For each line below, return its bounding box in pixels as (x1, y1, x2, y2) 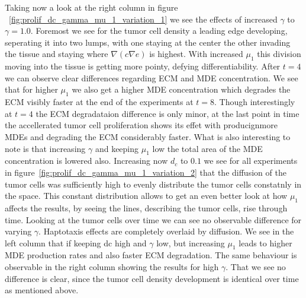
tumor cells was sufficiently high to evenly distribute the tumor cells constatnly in (5, 177, 302, 190)
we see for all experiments (204, 154, 298, 167)
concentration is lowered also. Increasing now (5, 154, 168, 167)
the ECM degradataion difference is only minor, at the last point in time (36, 107, 299, 119)
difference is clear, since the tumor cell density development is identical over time (5, 272, 299, 284)
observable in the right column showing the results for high (5, 261, 219, 273)
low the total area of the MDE (152, 142, 263, 154)
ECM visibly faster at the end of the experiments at (5, 96, 194, 108)
